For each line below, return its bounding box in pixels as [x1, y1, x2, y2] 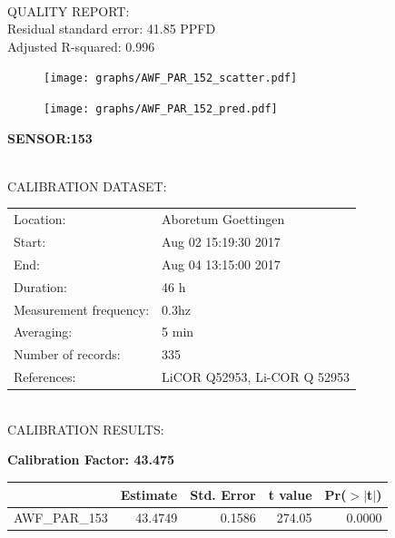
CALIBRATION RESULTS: [7, 419, 164, 438]
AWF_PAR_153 [14, 508, 108, 527]
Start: [14, 232, 46, 251]
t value [268, 484, 312, 504]
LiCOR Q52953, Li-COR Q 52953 [162, 367, 350, 386]
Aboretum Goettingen [162, 210, 285, 229]
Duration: [14, 277, 67, 296]
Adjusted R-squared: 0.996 [7, 36, 155, 55]
